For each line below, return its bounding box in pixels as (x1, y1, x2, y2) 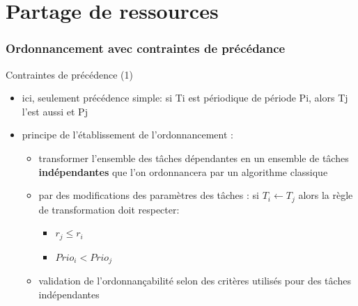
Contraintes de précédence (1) (6, 67, 133, 81)
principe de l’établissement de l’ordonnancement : (22, 127, 233, 142)
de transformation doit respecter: (38, 202, 180, 216)
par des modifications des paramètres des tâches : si (38, 188, 259, 202)
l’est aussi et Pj (22, 104, 88, 118)
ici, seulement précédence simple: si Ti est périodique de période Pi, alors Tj (22, 90, 348, 105)
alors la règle (298, 188, 353, 202)
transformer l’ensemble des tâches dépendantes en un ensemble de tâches (38, 150, 349, 165)
